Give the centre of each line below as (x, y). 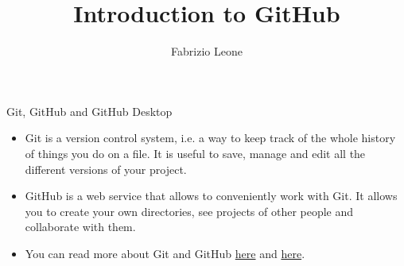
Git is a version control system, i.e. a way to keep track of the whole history (210, 138)
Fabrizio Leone (207, 51)
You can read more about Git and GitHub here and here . (165, 253)
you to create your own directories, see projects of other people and (189, 211)
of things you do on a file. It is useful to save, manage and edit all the (195, 153)
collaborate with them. (80, 227)
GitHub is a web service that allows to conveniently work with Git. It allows (211, 196)
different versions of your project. (106, 169)
